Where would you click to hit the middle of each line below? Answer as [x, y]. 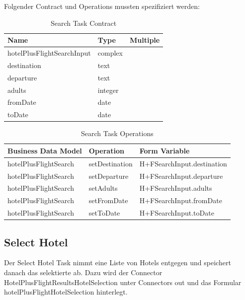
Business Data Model [45, 150]
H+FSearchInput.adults [176, 188]
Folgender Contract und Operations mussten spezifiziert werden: [102, 6]
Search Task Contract [83, 23]
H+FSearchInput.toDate [177, 213]
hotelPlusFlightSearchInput [49, 53]
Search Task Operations [117, 133]
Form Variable [164, 150]
